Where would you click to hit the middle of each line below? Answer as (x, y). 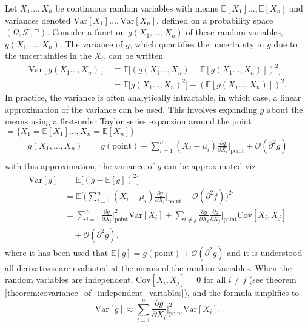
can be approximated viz (210, 165)
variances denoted (38, 20)
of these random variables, (234, 32)
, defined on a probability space (215, 20)
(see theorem (273, 279)
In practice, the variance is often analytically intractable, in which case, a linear (153, 97)
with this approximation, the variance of (80, 165)
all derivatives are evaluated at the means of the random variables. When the (148, 267)
